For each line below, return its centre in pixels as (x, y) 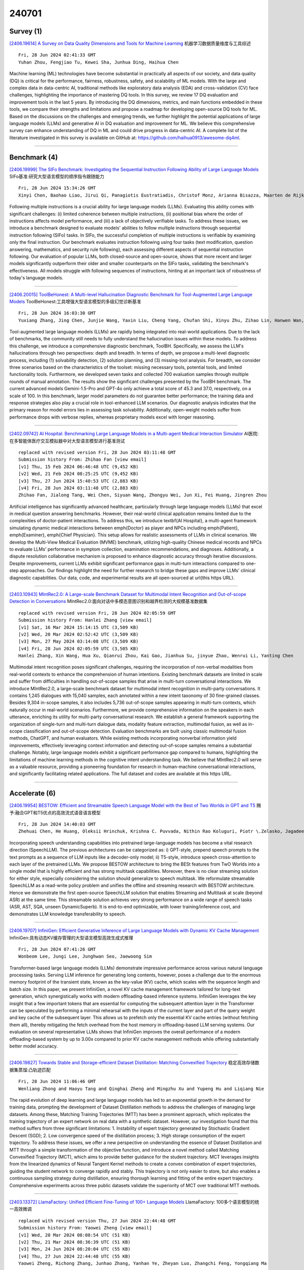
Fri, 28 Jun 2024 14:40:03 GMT (57, 824)
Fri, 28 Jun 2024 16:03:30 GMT (57, 313)
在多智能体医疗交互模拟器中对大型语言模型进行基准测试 (67, 441)
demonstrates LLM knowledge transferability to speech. (68, 914)
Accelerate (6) (32, 793)
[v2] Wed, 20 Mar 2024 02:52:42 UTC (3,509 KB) (79, 634)
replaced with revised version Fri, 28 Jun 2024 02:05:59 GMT (97, 613)
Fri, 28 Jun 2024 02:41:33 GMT (57, 55)
